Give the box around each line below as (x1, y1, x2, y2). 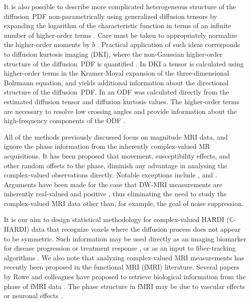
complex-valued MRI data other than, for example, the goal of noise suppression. (4, 198, 244, 208)
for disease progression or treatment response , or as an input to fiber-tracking (4, 243, 236, 253)
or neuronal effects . (4, 290, 63, 301)
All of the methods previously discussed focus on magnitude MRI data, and (4, 131, 228, 142)
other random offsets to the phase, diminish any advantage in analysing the (4, 160, 227, 170)
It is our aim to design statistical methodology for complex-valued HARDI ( (4, 214, 229, 224)
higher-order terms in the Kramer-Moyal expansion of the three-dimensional (4, 68, 229, 78)
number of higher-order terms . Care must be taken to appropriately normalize (4, 30, 237, 40)
